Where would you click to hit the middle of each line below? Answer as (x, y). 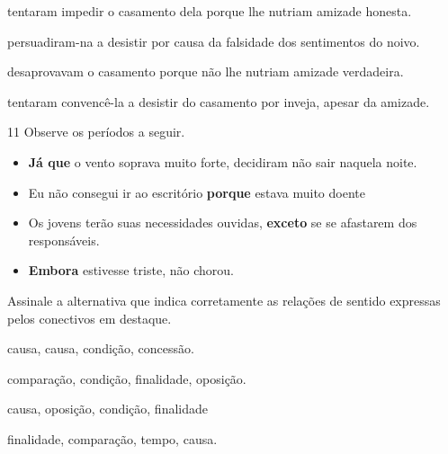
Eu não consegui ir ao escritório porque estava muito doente (197, 192)
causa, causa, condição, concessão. (101, 348)
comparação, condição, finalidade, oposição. (127, 378)
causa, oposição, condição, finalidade (108, 409)
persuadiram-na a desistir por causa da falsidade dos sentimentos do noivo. (214, 41)
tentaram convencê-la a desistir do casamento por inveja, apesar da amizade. (219, 101)
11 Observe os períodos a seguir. (96, 132)
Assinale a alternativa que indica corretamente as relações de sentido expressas (224, 300)
